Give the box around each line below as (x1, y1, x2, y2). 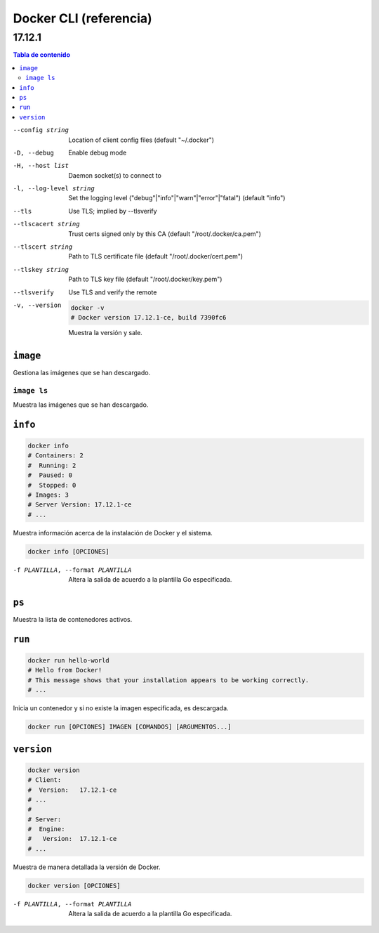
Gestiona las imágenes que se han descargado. (13, 368, 151, 377)
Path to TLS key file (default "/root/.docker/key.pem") (68, 275, 222, 284)
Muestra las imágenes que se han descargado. (13, 400, 149, 409)
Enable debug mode (68, 148, 127, 157)
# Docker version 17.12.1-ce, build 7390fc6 (70, 313, 227, 321)
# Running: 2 (27, 461, 77, 469)
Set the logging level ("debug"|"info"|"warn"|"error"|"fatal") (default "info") (68, 194, 286, 202)
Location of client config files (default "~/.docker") (68, 136, 214, 144)
